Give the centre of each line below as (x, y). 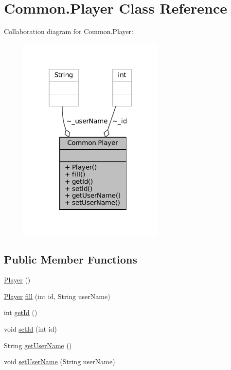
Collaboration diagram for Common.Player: (69, 31)
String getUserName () (38, 345)
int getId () (21, 312)
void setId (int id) (30, 329)
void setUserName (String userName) (60, 361)
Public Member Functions (71, 259)
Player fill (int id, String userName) (57, 296)
